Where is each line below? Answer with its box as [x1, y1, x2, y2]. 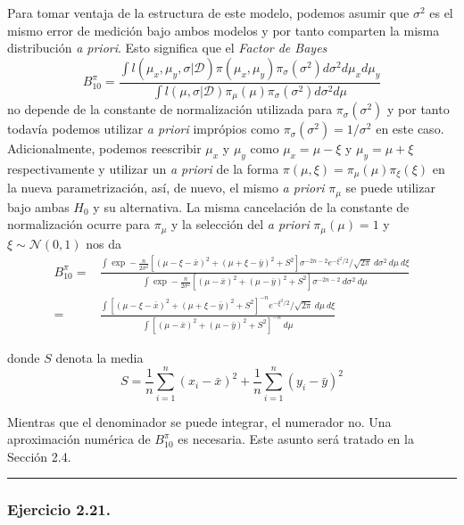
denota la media [55, 348, 144, 366]
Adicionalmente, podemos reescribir [7, 139, 202, 158]
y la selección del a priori [171, 215, 310, 234]
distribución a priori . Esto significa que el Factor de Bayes [7, 38, 327, 57]
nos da [86, 234, 121, 252]
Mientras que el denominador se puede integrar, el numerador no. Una [7, 412, 392, 431]
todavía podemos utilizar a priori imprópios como [7, 119, 279, 138]
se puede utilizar [345, 178, 435, 197]
